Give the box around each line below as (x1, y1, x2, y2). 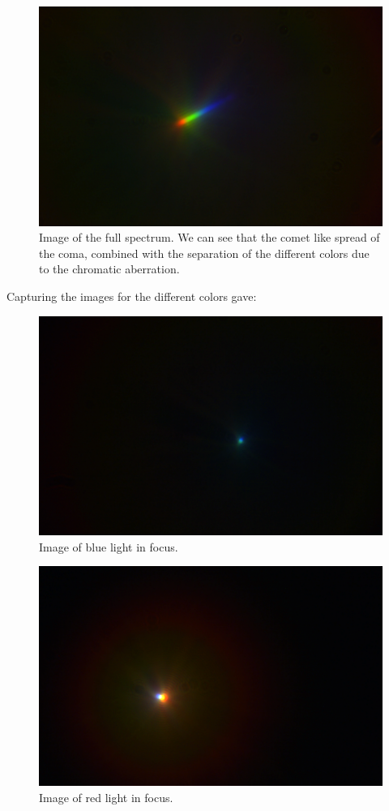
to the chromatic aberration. (39, 260, 180, 277)
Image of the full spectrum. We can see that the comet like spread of (39, 229, 380, 246)
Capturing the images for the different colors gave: (6, 288, 257, 304)
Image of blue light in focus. (39, 538, 178, 555)
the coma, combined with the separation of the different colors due (39, 244, 370, 261)
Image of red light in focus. (39, 788, 173, 805)
